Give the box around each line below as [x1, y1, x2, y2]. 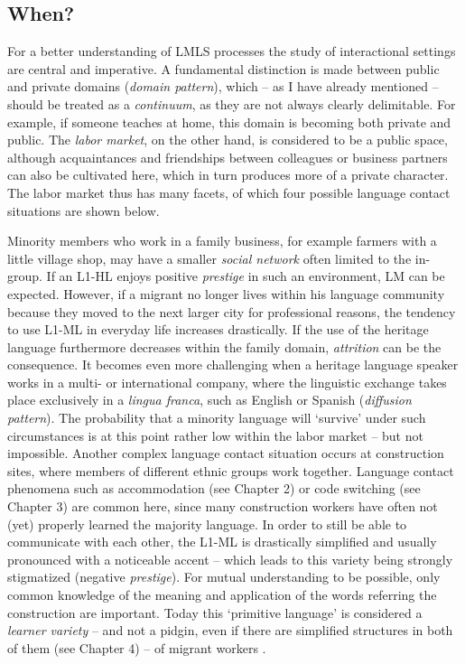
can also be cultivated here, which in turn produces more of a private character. [7, 165, 449, 184]
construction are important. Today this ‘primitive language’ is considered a [7, 603, 423, 622]
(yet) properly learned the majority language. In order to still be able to [7, 514, 407, 533]
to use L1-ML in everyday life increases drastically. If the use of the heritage [7, 320, 429, 339]
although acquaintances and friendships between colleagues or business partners [7, 147, 448, 166]
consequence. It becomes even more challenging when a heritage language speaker [7, 355, 459, 374]
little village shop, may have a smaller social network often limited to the [7, 248, 412, 267]
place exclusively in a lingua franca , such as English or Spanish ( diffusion [7, 390, 412, 409]
